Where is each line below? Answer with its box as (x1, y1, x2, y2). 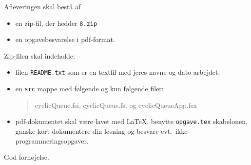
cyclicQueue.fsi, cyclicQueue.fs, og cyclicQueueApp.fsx (35, 100, 197, 110)
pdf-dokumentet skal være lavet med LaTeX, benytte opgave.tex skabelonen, (15, 116, 248, 126)
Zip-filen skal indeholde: (4, 50, 75, 61)
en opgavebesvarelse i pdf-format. (15, 34, 115, 44)
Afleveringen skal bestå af (4, 1, 81, 11)
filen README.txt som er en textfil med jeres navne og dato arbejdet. (15, 67, 220, 77)
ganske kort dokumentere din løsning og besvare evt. (15, 126, 172, 136)
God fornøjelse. (4, 152, 49, 162)
